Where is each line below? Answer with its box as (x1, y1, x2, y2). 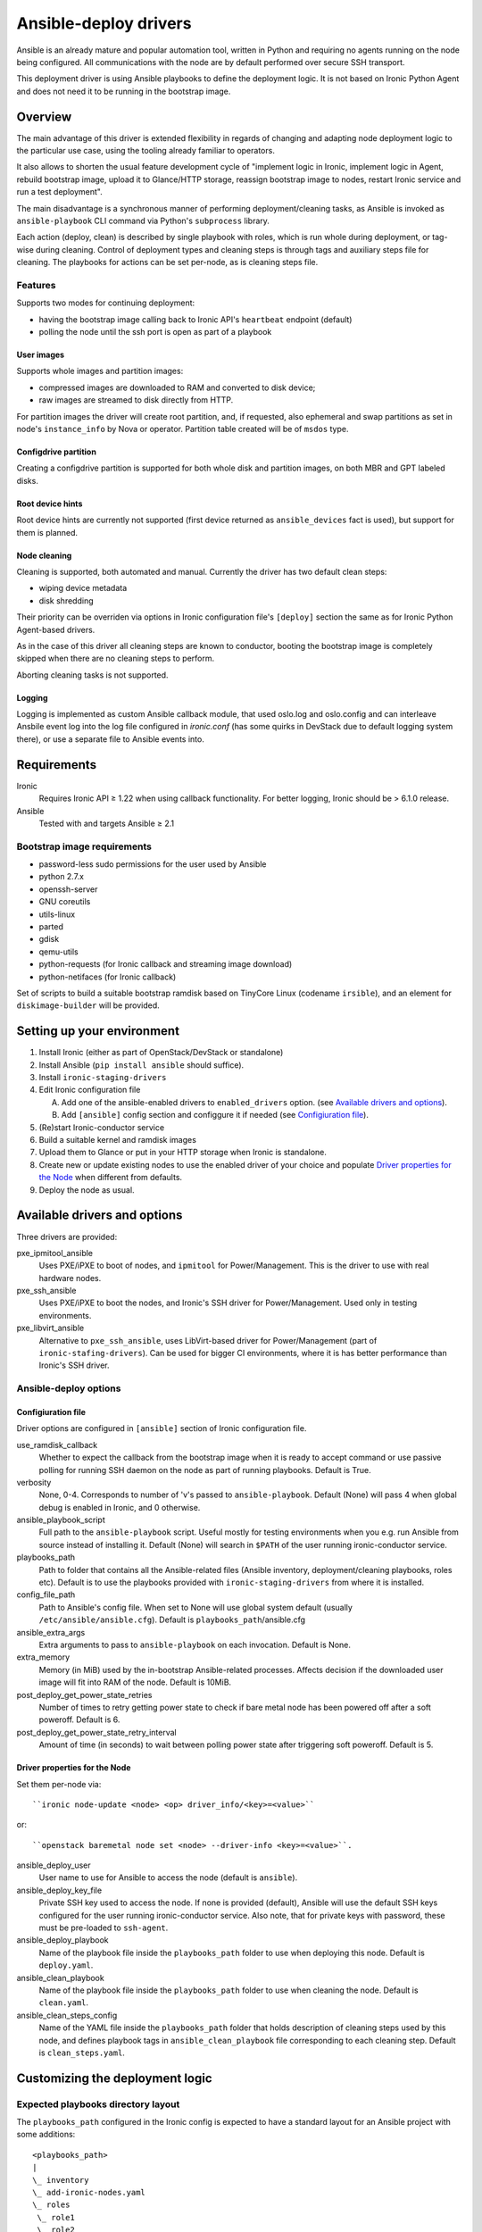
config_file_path (16, 1589, 76, 1600)
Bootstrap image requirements (16, 840, 152, 853)
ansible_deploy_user (16, 1860, 91, 1870)
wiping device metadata (38, 583, 128, 594)
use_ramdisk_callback (16, 1439, 98, 1450)
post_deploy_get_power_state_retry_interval (16, 1727, 178, 1737)
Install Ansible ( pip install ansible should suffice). (38, 1059, 245, 1070)
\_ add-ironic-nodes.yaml (32, 2187, 146, 2198)
